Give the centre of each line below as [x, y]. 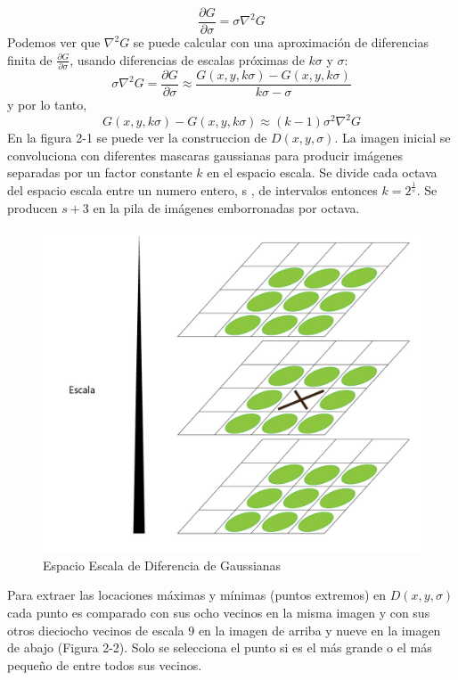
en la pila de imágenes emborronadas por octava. [226, 207]
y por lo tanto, [47, 105]
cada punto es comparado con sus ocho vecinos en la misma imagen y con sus [219, 612]
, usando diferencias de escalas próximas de [187, 59]
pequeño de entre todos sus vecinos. [105, 664]
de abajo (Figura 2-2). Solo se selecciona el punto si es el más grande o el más [220, 647]
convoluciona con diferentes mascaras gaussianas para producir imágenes [205, 155]
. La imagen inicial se [393, 138]
